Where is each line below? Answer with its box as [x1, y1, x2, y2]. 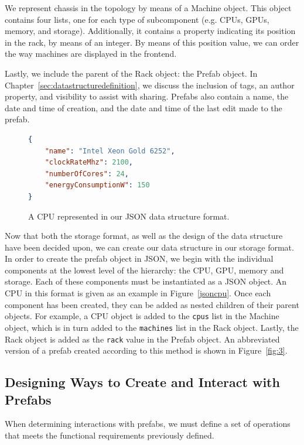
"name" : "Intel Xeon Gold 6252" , [45, 146, 175, 155]
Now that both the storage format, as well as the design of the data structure [5, 230, 283, 242]
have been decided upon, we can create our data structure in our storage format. [5, 241, 294, 253]
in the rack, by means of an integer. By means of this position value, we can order [5, 36, 299, 48]
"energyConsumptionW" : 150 [45, 181, 150, 190]
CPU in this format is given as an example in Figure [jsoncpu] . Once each [5, 287, 271, 299]
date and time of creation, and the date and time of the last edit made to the [5, 101, 282, 114]
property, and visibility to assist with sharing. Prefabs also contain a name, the [5, 90, 289, 102]
